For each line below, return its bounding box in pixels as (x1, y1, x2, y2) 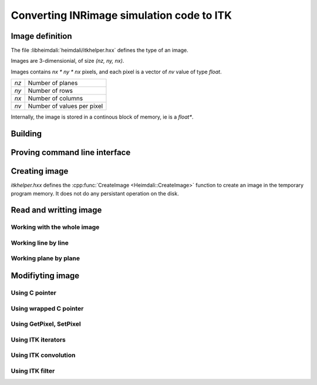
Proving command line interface (11, 147, 131, 158)
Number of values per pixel (28, 102, 103, 110)
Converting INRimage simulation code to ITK (11, 9, 232, 22)
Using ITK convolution (11, 351, 76, 359)
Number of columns (28, 94, 83, 103)
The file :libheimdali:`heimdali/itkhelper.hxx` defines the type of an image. (11, 47, 189, 54)
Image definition (11, 31, 73, 41)
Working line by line (11, 238, 69, 246)
